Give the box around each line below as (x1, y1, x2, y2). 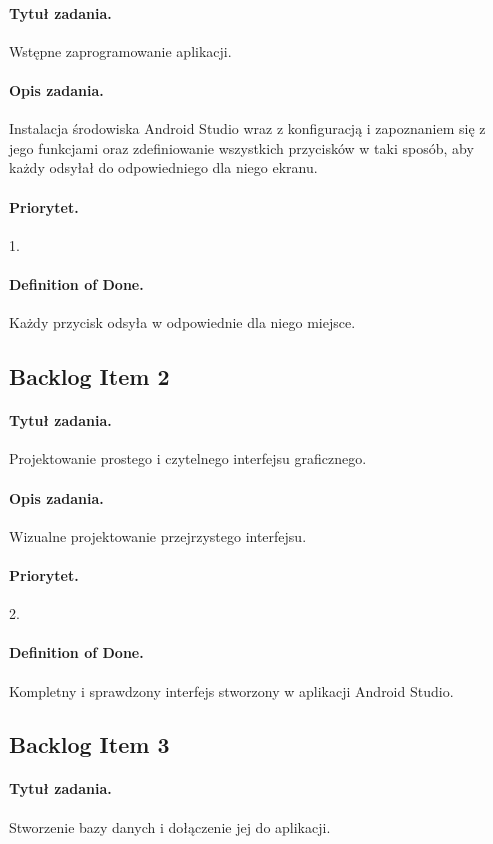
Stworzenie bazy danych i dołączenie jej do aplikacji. (9, 816, 331, 837)
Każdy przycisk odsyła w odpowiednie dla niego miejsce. (9, 312, 356, 333)
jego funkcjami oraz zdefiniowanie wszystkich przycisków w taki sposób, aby (9, 137, 474, 158)
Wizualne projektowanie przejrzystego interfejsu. (9, 525, 307, 546)
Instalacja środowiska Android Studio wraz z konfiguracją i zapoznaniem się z (9, 118, 486, 139)
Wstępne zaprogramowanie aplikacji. (9, 40, 232, 61)
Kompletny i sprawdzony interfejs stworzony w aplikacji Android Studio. (9, 680, 454, 701)
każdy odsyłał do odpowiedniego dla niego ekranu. (9, 157, 318, 178)
